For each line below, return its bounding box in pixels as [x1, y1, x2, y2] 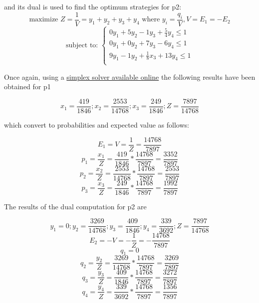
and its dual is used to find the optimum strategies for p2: [4, 1, 182, 11]
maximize [29, 16, 58, 23]
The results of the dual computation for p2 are [4, 201, 147, 211]
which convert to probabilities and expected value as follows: [4, 119, 189, 130]
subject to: [65, 42, 98, 49]
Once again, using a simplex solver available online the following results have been [4, 71, 256, 82]
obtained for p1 [4, 81, 51, 92]
